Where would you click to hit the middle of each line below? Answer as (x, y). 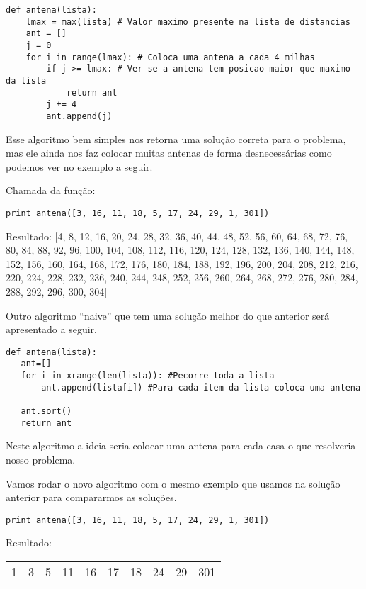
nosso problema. (41, 459)
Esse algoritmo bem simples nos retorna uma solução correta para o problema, (176, 139)
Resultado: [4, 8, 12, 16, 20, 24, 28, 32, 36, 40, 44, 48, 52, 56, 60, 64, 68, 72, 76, (177, 236)
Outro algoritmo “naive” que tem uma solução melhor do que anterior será (168, 315)
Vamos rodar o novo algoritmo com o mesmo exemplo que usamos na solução (173, 483)
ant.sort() (46, 411)
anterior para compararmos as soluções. (91, 497)
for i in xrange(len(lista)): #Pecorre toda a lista (148, 376)
